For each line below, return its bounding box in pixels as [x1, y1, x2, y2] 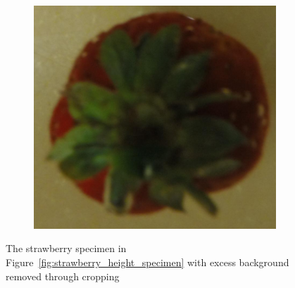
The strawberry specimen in [6, 241, 127, 256]
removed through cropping [6, 268, 120, 283]
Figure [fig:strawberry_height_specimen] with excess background [6, 254, 289, 269]
